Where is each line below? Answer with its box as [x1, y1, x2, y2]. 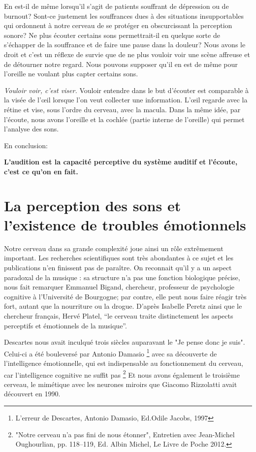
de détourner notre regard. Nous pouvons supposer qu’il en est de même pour [4, 59, 238, 69]
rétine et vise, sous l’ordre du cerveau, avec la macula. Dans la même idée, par [4, 104, 241, 114]
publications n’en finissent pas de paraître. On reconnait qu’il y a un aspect [4, 262, 232, 272]
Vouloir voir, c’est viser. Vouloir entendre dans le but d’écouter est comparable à [4, 85, 249, 95]
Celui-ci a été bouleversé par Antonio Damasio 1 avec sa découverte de [4, 347, 217, 358]
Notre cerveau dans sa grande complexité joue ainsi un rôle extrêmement [4, 243, 224, 253]
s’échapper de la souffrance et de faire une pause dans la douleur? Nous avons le [4, 39, 246, 50]
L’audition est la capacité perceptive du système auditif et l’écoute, [4, 157, 238, 167]
